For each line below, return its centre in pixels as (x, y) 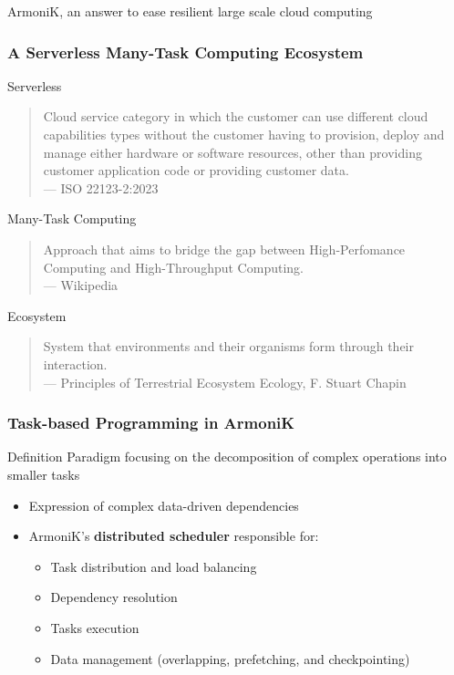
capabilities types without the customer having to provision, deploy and (244, 134)
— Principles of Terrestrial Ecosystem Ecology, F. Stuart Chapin (225, 382)
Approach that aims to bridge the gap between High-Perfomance (224, 249)
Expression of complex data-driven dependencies (164, 505)
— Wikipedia (81, 285)
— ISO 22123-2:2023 (101, 187)
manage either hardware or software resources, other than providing (232, 152)
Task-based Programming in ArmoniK (151, 423)
